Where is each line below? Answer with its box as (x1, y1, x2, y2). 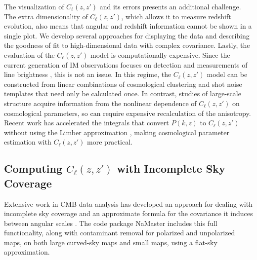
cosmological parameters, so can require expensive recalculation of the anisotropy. (4, 108, 251, 118)
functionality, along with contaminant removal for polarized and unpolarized (4, 227, 235, 238)
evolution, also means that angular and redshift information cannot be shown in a (4, 21, 252, 31)
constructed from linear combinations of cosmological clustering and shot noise (4, 78, 242, 89)
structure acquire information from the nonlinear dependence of (4, 98, 197, 108)
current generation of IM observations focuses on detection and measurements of (4, 59, 248, 70)
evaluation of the (4, 49, 55, 60)
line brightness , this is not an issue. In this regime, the (4, 69, 171, 79)
